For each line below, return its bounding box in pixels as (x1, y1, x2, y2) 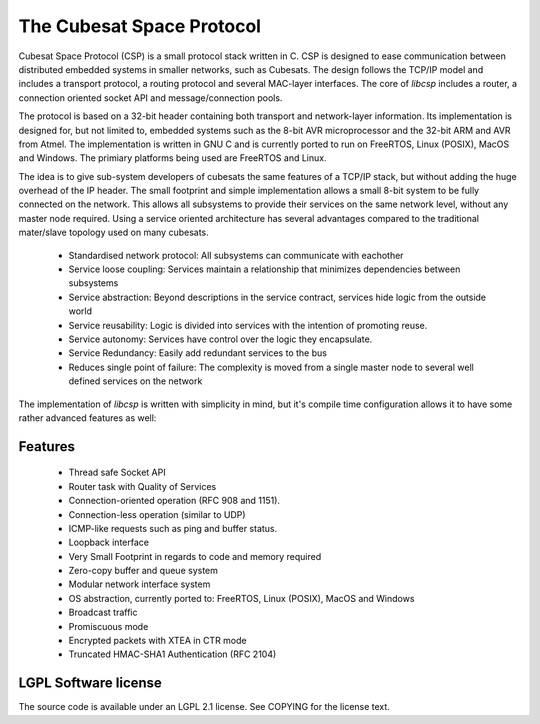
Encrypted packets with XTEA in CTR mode (68, 635, 247, 647)
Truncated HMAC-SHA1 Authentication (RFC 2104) (68, 648, 277, 660)
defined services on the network (68, 375, 203, 387)
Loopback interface (68, 536, 150, 549)
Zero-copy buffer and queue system (68, 565, 219, 577)
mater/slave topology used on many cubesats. (18, 226, 209, 239)
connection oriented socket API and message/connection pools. (18, 91, 283, 104)
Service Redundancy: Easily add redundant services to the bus (68, 347, 327, 359)
